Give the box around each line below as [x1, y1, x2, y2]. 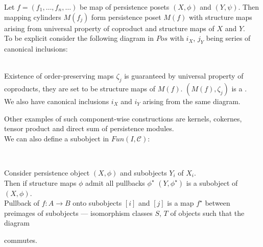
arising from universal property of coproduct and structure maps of [4, 22, 214, 33]
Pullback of [4, 197, 40, 208]
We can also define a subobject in [4, 133, 109, 143]
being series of [206, 33, 251, 43]
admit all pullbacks [85, 177, 145, 188]
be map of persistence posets [79, 2, 170, 12]
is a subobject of [186, 177, 238, 188]
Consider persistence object [4, 167, 90, 178]
